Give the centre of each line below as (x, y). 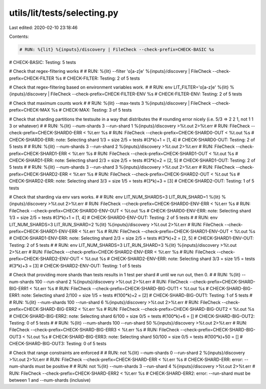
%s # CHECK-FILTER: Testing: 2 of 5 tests (98, 78)
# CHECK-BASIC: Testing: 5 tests (43, 62)
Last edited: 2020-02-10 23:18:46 (43, 28)
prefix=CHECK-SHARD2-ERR (38, 174)
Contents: (19, 36)
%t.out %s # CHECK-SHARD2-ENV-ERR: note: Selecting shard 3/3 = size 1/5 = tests (170, 259)
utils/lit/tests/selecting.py (64, 13)
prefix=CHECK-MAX (30, 110)
